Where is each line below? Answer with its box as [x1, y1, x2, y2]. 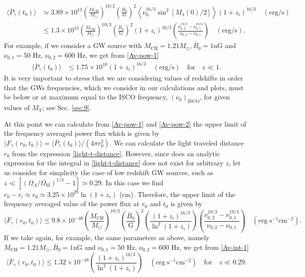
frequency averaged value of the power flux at [4, 198, 140, 209]
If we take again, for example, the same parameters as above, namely [4, 232, 210, 243]
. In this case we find [101, 177, 163, 187]
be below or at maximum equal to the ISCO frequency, [4, 92, 168, 102]
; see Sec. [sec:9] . [42, 102, 91, 113]
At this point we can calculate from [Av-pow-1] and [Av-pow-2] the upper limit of [4, 118, 246, 129]
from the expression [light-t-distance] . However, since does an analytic [12, 148, 220, 158]
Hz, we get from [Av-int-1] [171, 242, 249, 252]
